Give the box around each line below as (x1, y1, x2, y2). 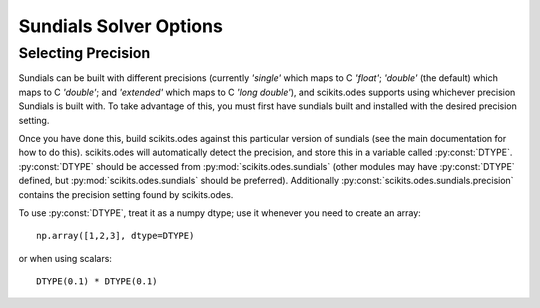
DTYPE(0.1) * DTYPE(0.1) (36, 276, 158, 287)
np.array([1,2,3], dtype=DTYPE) (36, 230, 195, 242)
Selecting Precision (18, 44, 151, 62)
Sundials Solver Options (18, 15, 224, 37)
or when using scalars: (18, 252, 112, 264)
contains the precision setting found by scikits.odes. (18, 188, 234, 200)
